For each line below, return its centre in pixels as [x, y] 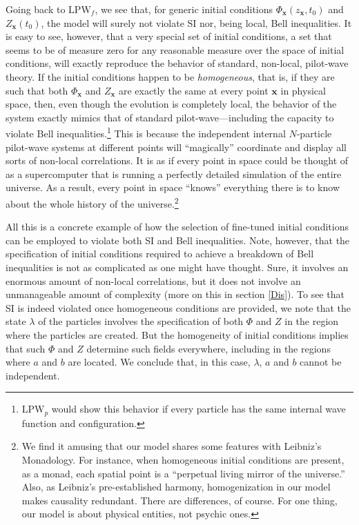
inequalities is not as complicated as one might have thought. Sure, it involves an [177, 267]
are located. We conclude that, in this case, [159, 362]
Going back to [36, 9]
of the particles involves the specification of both [141, 321]
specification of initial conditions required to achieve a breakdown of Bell [160, 254]
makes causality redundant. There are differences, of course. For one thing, [179, 500]
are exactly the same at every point [193, 90]
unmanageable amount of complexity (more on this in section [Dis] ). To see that [175, 294]
